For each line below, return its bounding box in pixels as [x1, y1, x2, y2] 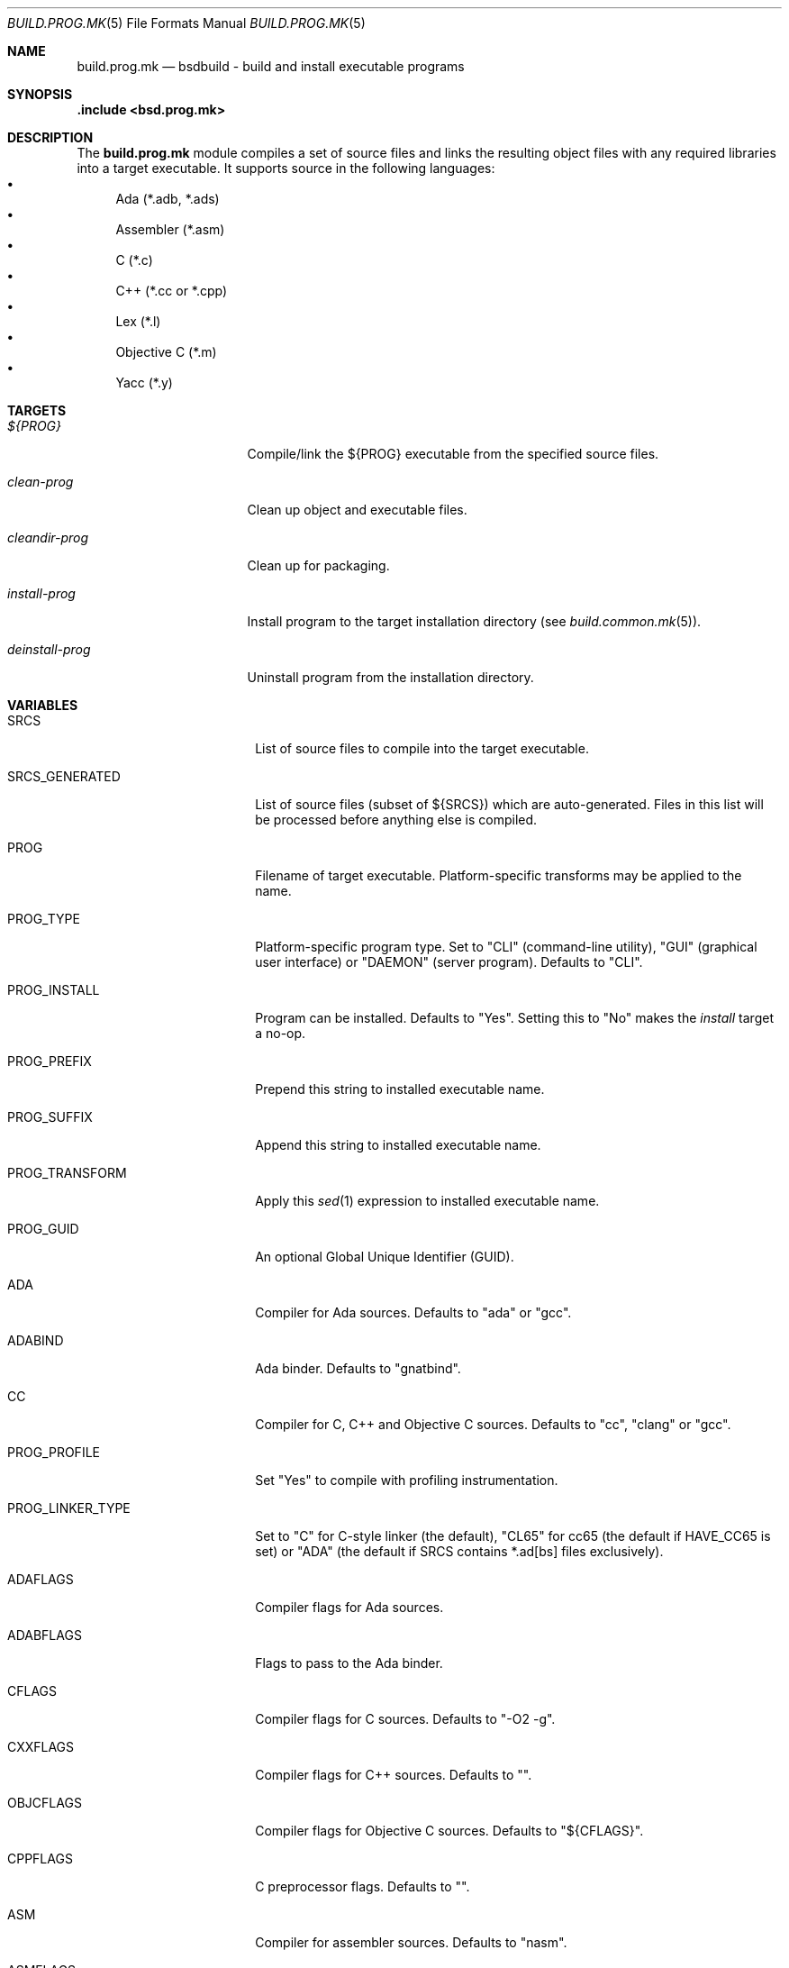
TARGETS [7, 403, 67, 418]
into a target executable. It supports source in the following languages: [77, 160, 495, 176]
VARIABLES [7, 697, 78, 713]
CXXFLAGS [7, 1739, 75, 1754]
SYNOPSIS [7, 87, 73, 102]
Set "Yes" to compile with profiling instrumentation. [255, 1472, 558, 1488]
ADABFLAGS [7, 1627, 82, 1643]
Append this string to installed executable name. [255, 1137, 541, 1153]
